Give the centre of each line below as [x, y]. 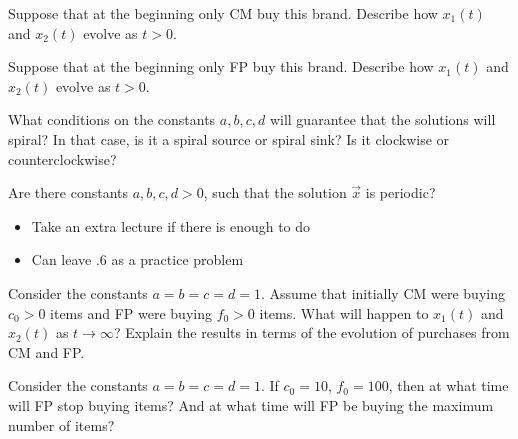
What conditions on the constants [112, 119]
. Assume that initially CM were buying [382, 292]
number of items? [61, 424]
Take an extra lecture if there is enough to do [171, 225]
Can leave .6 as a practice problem [137, 259]
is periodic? [400, 192]
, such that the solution [275, 192]
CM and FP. [46, 351]
